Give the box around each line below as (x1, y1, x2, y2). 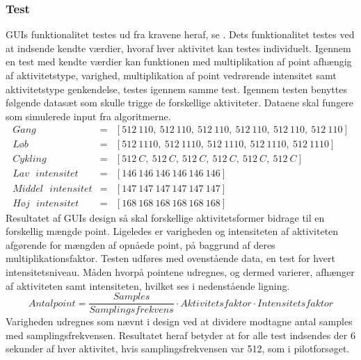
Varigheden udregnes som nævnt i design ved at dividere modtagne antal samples (6, 314, 353, 329)
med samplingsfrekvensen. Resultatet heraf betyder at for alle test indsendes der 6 (6, 327, 355, 342)
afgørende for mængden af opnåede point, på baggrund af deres (6, 237, 275, 252)
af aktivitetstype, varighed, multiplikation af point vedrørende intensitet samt (6, 68, 337, 82)
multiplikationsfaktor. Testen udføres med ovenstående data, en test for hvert (6, 251, 335, 265)
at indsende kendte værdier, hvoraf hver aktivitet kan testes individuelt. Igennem (6, 40, 351, 55)
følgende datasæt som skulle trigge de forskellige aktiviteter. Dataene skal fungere (6, 95, 354, 110)
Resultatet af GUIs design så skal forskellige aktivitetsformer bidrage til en (6, 210, 325, 224)
